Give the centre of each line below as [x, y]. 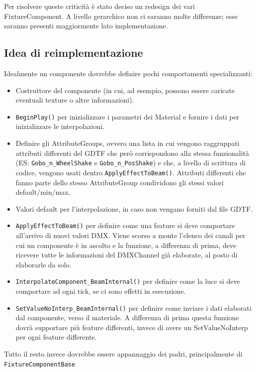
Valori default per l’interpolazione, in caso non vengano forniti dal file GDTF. [134, 208]
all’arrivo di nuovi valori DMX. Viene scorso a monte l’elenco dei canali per [130, 235]
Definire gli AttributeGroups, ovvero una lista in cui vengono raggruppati [128, 143]
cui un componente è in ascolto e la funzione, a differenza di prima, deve [126, 245]
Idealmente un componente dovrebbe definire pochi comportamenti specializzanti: [128, 73]
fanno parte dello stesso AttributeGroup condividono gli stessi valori [120, 182]
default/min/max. [43, 192]
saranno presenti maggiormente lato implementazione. [86, 26]
